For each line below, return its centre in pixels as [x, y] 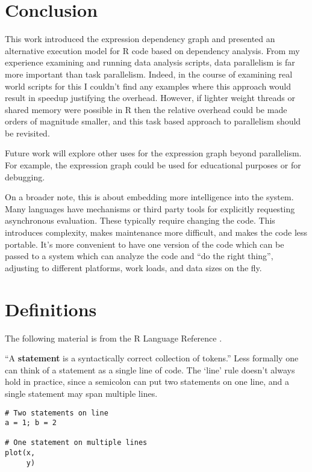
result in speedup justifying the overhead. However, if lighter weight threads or [150, 98]
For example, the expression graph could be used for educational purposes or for [153, 165]
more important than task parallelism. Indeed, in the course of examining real [149, 74]
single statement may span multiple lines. [81, 393]
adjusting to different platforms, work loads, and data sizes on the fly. [133, 267]
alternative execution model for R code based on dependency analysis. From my [152, 50]
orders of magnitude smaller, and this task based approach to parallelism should [153, 121]
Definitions [51, 309]
